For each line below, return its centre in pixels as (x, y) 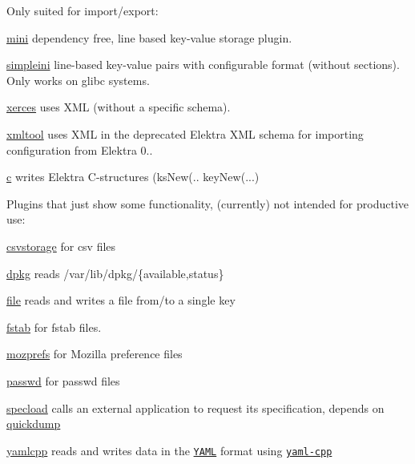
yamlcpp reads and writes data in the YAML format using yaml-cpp (169, 450)
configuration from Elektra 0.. (80, 149)
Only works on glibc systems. (78, 80)
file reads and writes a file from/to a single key (121, 300)
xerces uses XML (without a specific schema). (119, 107)
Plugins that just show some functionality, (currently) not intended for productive (208, 203)
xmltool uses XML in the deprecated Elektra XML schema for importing (185, 133)
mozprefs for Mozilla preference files (95, 354)
